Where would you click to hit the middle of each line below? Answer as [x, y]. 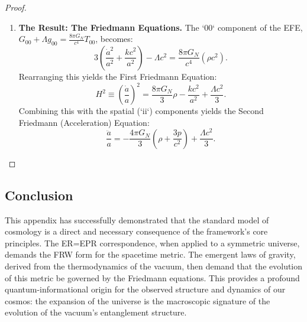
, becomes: [114, 39]
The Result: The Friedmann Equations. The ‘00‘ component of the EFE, [161, 27]
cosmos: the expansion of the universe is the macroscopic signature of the [138, 300]
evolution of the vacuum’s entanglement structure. [96, 312]
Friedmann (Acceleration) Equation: [84, 122]
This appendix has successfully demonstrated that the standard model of [137, 219]
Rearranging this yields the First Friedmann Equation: [118, 76]
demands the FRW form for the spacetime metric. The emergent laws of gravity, [150, 254]
